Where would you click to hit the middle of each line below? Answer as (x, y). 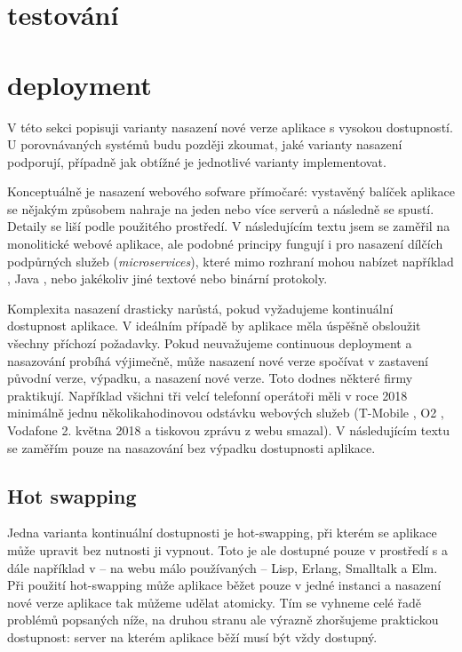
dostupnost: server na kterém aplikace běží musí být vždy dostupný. (192, 636)
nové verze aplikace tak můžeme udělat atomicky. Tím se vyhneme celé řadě (214, 602)
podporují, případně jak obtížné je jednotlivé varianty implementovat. (197, 161)
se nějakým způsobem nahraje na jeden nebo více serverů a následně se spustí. (221, 208)
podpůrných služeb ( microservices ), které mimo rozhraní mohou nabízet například (231, 261)
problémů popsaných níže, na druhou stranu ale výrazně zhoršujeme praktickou (223, 620)
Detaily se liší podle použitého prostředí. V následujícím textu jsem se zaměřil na (229, 226)
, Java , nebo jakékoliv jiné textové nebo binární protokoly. (167, 278)
